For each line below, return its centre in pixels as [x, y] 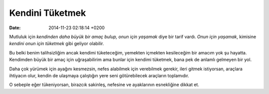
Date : [15, 28]
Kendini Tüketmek [48, 13]
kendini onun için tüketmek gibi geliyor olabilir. [57, 44]
